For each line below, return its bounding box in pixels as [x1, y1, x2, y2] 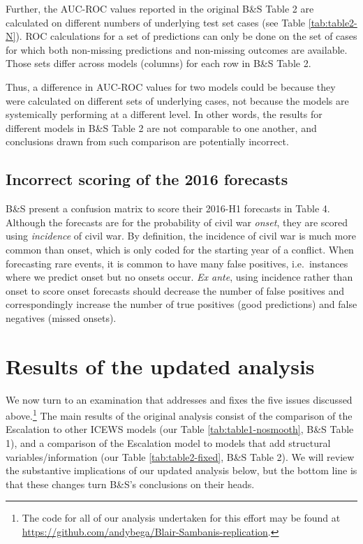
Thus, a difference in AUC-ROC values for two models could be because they [6, 79, 336, 94]
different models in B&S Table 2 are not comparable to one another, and [6, 120, 317, 135]
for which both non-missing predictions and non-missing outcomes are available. [6, 42, 348, 57]
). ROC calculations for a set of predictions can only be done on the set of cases [15, 29, 357, 43]
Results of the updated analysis [6, 351, 315, 380]
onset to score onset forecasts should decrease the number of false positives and [6, 283, 345, 297]
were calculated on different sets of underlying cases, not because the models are [6, 93, 349, 108]
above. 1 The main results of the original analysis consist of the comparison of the [6, 406, 353, 422]
